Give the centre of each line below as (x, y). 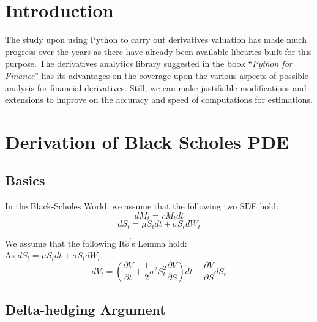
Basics (25, 180)
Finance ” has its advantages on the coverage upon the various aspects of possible (157, 75)
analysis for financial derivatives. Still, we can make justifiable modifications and (156, 87)
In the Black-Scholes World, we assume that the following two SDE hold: (142, 206)
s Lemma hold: (159, 243)
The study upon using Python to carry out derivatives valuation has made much (156, 39)
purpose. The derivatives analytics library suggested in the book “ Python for (149, 63)
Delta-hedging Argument (85, 309)
